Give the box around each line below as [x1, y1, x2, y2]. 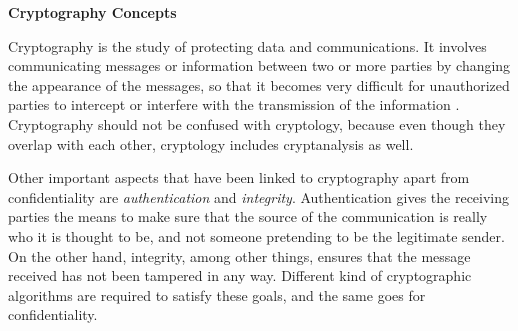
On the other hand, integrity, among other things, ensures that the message [8, 245, 471, 266]
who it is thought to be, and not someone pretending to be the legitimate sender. [8, 225, 505, 246]
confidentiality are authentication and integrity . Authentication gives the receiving [8, 186, 510, 207]
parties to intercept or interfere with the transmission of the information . [8, 94, 460, 115]
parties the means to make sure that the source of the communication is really [8, 206, 488, 227]
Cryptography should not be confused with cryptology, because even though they [8, 113, 506, 134]
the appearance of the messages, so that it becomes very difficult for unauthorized [8, 74, 510, 95]
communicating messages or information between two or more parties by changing [8, 55, 511, 76]
